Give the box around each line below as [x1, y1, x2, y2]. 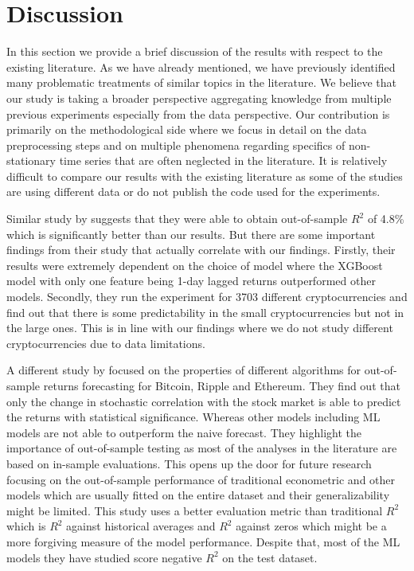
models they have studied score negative [6, 549, 202, 565]
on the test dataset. [222, 549, 318, 565]
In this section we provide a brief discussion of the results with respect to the [6, 43, 383, 60]
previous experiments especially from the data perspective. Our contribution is [6, 105, 390, 122]
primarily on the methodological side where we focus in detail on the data [6, 121, 367, 138]
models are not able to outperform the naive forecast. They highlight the [6, 424, 361, 440]
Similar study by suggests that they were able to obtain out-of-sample [6, 210, 348, 227]
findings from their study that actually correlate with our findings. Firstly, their [6, 241, 396, 258]
